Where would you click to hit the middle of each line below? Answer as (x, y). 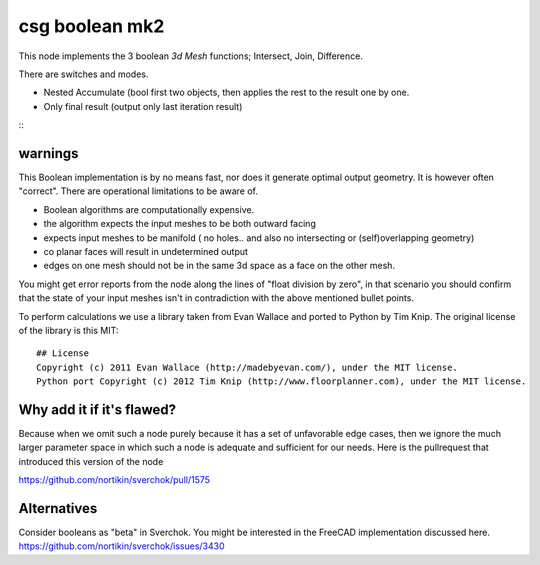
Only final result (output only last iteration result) (143, 106)
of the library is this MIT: (68, 330)
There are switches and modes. (83, 74)
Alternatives (58, 508)
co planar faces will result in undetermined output (146, 251)
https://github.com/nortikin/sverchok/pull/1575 (114, 480)
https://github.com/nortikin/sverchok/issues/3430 (121, 546)
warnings (48, 153)
